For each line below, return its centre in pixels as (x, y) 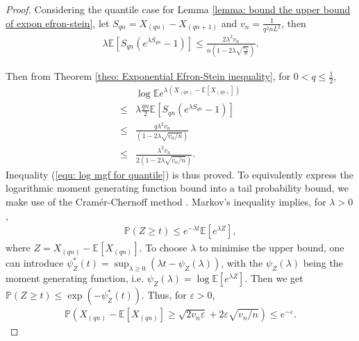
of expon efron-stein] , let (58, 23)
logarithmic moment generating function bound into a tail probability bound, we (177, 188)
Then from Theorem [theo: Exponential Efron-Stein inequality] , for (148, 76)
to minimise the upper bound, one (272, 248)
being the (323, 263)
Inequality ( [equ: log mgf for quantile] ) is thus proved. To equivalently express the (179, 174)
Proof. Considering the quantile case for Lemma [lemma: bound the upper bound (178, 9)
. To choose (163, 248)
